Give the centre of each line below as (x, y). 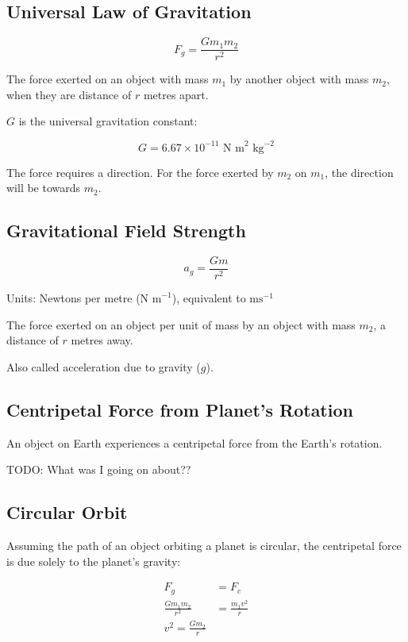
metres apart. (176, 94)
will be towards (44, 188)
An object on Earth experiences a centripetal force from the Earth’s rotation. (194, 442)
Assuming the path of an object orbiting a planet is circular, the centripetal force (204, 545)
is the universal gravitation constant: (108, 121)
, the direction (359, 172)
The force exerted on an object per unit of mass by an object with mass (181, 324)
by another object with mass (299, 79)
